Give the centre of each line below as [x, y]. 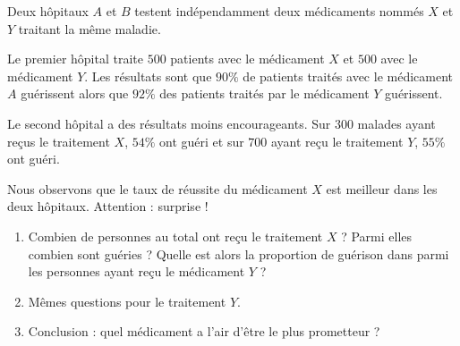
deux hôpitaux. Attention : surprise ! [108, 206]
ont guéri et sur [202, 141]
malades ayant [396, 123]
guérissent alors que [75, 93]
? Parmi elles [377, 236]
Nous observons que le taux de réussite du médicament [158, 188]
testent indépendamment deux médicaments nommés [279, 11]
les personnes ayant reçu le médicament [136, 271]
